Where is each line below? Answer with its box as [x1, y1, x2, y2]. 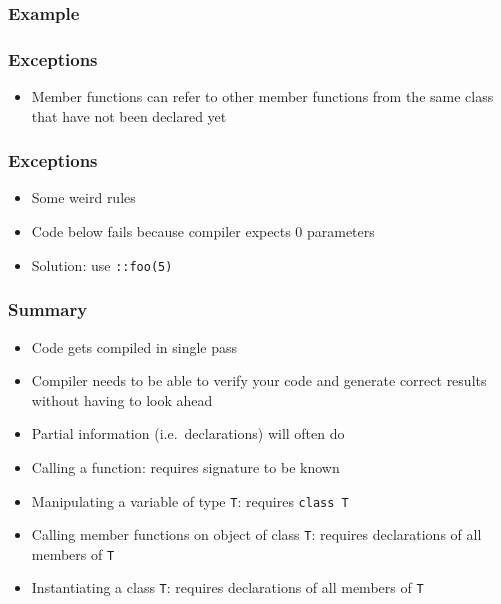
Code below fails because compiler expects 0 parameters [31, 221, 375, 242]
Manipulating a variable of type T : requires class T [31, 490, 349, 511]
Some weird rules [31, 187, 136, 208]
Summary [8, 297, 88, 322]
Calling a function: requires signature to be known [31, 456, 340, 477]
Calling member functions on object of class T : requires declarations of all [31, 524, 482, 545]
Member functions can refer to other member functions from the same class [31, 86, 494, 107]
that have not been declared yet [31, 105, 227, 126]
